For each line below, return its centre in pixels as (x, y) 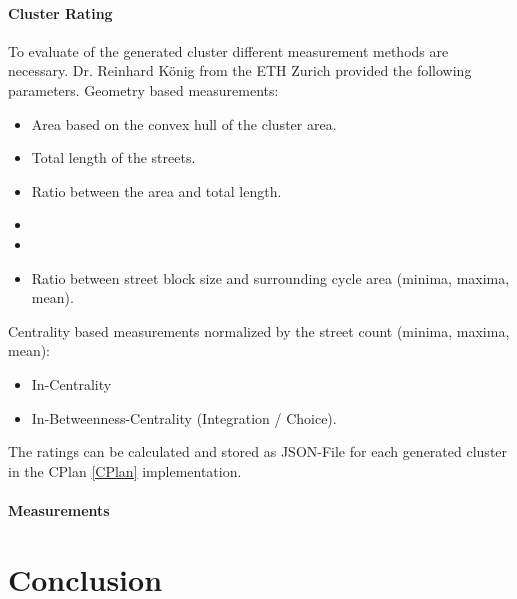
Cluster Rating (60, 12)
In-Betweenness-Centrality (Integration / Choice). (184, 417)
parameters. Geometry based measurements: (143, 89)
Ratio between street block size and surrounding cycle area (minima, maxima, (270, 277)
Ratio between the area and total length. (156, 190)
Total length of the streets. (113, 157)
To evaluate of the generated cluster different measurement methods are (228, 50)
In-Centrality (71, 383)
